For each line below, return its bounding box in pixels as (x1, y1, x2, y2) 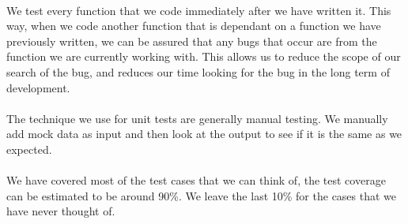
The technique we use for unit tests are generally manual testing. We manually (6, 110, 388, 126)
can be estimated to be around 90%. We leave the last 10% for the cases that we (6, 187, 397, 203)
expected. (6, 140, 52, 157)
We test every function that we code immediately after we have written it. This (6, 2, 391, 18)
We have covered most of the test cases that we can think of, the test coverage (6, 172, 386, 189)
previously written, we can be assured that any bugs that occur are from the (6, 32, 377, 49)
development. (6, 79, 70, 95)
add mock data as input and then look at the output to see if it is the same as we (6, 125, 402, 142)
